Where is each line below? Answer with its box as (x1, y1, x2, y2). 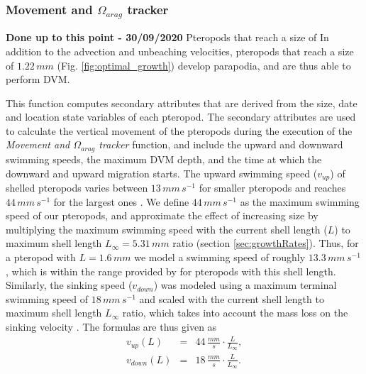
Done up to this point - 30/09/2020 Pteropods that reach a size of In (6, 30, 329, 45)
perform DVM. (6, 72, 70, 87)
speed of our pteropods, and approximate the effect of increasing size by (6, 208, 318, 223)
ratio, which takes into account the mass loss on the (122, 305, 348, 320)
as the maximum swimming (240, 194, 360, 209)
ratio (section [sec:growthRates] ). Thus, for (172, 236, 359, 251)
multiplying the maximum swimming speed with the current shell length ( (6, 221, 328, 236)
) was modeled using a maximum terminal (153, 277, 337, 292)
